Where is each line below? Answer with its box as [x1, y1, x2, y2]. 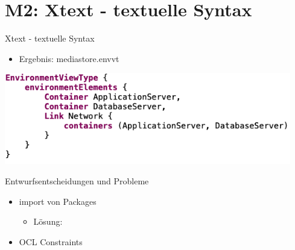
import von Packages [19, 195, 97, 207]
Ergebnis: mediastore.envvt [19, 52, 119, 64]
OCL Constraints [19, 235, 83, 248]
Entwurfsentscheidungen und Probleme [5, 175, 149, 187]
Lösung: [33, 215, 63, 228]
